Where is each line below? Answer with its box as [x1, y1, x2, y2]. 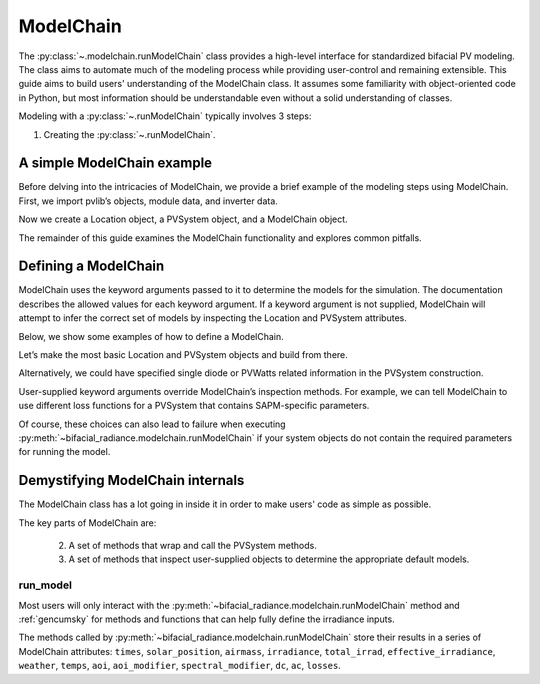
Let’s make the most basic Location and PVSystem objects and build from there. [18, 349, 349, 361]
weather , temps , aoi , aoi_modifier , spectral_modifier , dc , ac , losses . [18, 660, 342, 672]
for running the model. [18, 446, 111, 458]
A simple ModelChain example [18, 155, 213, 172]
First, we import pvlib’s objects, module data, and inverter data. [18, 195, 279, 207]
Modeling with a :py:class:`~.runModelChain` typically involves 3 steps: [18, 110, 312, 122]
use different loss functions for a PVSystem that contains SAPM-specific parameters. [18, 400, 370, 412]
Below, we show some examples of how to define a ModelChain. [18, 330, 284, 342]
